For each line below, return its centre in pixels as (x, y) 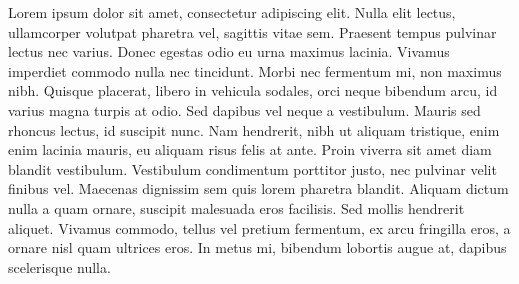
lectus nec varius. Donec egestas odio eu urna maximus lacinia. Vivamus (229, 51)
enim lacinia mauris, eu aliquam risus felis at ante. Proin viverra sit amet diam (250, 149)
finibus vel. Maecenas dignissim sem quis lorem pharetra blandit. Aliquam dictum (258, 188)
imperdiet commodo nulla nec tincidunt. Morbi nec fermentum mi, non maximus (255, 70)
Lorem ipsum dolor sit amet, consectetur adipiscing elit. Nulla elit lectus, (232, 12)
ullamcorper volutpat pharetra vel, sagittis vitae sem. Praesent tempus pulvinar (252, 31)
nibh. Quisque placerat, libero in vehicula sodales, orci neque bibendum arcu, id (253, 90)
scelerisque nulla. (59, 266)
